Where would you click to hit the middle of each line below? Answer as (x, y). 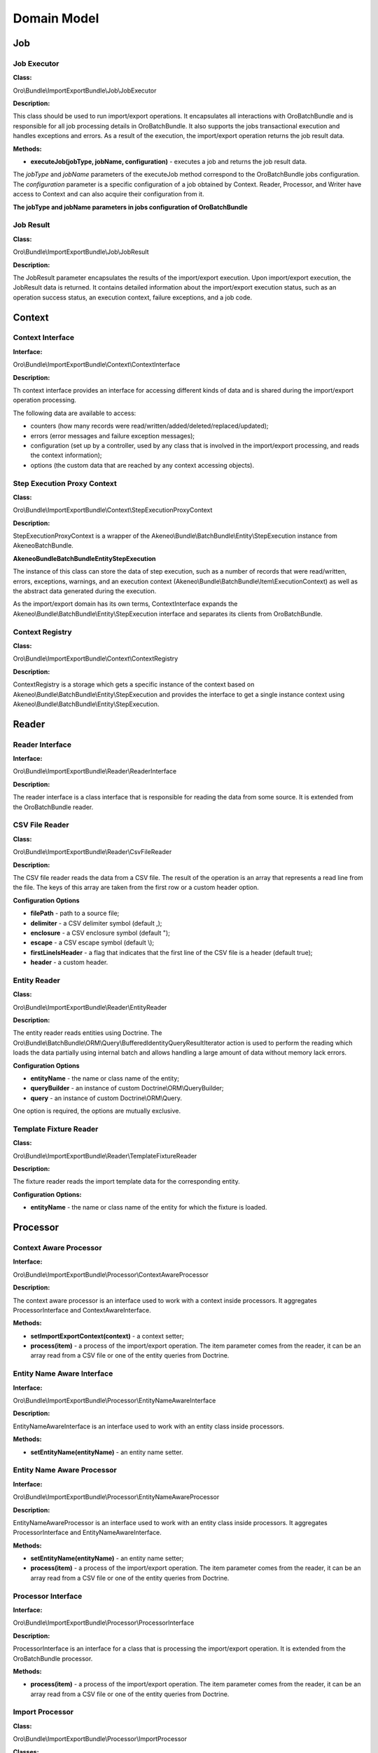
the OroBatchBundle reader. (53, 807)
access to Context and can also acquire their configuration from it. (108, 194)
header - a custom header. (69, 962)
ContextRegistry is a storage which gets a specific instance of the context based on (134, 684)
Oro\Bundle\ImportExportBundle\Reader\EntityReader (90, 1007)
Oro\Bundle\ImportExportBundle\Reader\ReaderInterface (95, 771)
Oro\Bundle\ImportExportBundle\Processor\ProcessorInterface (104, 1623)
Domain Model (56, 18)
